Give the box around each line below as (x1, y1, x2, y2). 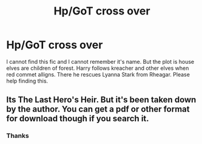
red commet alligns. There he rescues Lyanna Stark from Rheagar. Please (6, 70, 190, 78)
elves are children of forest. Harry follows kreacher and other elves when (6, 64, 189, 72)
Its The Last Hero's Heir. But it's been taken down (6, 95, 197, 105)
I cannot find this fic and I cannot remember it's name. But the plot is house (6, 58, 195, 65)
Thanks (6, 131, 29, 140)
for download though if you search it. (6, 113, 150, 124)
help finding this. (6, 77, 49, 84)
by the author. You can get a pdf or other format (6, 104, 190, 114)
